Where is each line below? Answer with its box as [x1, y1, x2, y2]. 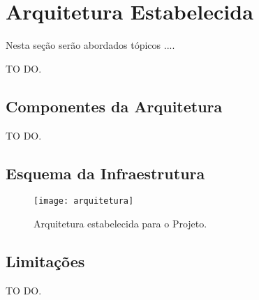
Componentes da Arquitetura [6, 95, 223, 117]
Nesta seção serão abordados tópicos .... [6, 38, 175, 52]
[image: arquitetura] [34, 196, 134, 207]
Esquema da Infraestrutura [6, 162, 205, 183]
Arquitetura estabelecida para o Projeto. [34, 216, 207, 230]
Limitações [6, 250, 85, 271]
